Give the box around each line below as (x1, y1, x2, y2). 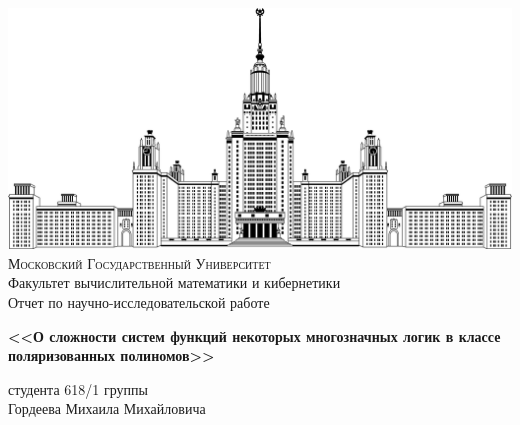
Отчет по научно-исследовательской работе (8, 291, 270, 312)
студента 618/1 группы (8, 378, 148, 399)
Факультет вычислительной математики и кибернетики (8, 272, 341, 293)
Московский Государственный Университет (8, 252, 271, 273)
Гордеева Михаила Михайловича (8, 398, 206, 419)
